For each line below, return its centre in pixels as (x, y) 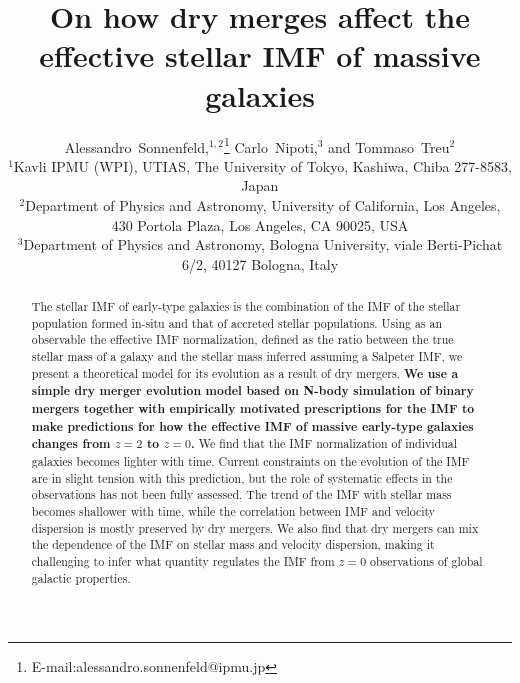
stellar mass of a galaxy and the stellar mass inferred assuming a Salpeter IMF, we (247, 356)
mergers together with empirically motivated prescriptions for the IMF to (253, 409)
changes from (71, 444)
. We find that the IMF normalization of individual (324, 444)
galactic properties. (81, 577)
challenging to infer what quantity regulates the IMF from (183, 560)
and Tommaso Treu (389, 146)
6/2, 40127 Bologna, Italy (260, 263)
